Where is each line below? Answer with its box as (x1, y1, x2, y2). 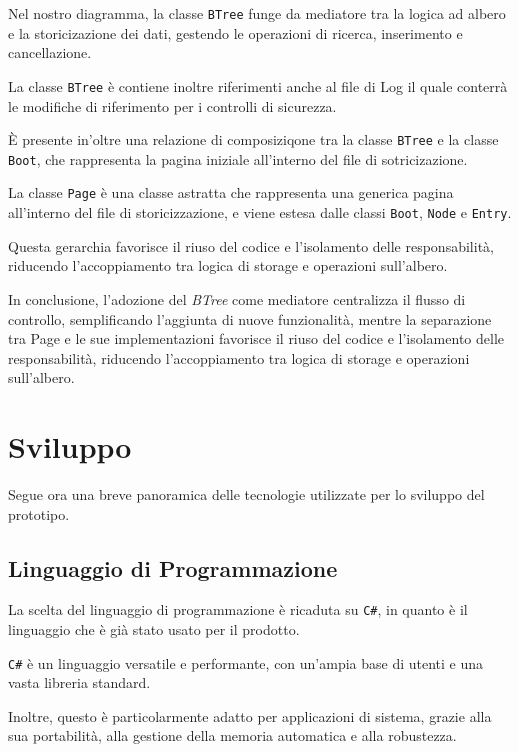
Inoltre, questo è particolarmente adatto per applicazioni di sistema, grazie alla (8, 705, 492, 726)
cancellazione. (8, 42, 92, 63)
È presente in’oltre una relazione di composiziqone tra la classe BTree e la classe (8, 129, 499, 150)
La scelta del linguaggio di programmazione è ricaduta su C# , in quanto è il (8, 599, 468, 620)
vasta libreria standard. (8, 672, 151, 693)
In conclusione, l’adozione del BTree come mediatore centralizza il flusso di (8, 288, 466, 309)
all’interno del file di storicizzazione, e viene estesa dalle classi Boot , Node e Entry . (8, 202, 512, 223)
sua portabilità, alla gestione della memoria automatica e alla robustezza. (8, 725, 457, 746)
